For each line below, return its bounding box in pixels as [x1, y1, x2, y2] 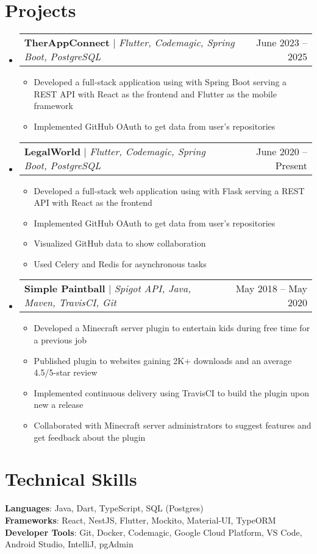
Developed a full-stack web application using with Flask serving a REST [34, 184, 305, 197]
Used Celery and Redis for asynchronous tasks [34, 257, 207, 270]
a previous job [34, 334, 87, 346]
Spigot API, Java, [114, 281, 191, 296]
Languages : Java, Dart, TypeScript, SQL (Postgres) [5, 502, 204, 514]
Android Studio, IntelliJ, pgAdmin [5, 538, 134, 550]
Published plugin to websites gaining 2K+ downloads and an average [34, 354, 292, 366]
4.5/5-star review [34, 366, 98, 379]
